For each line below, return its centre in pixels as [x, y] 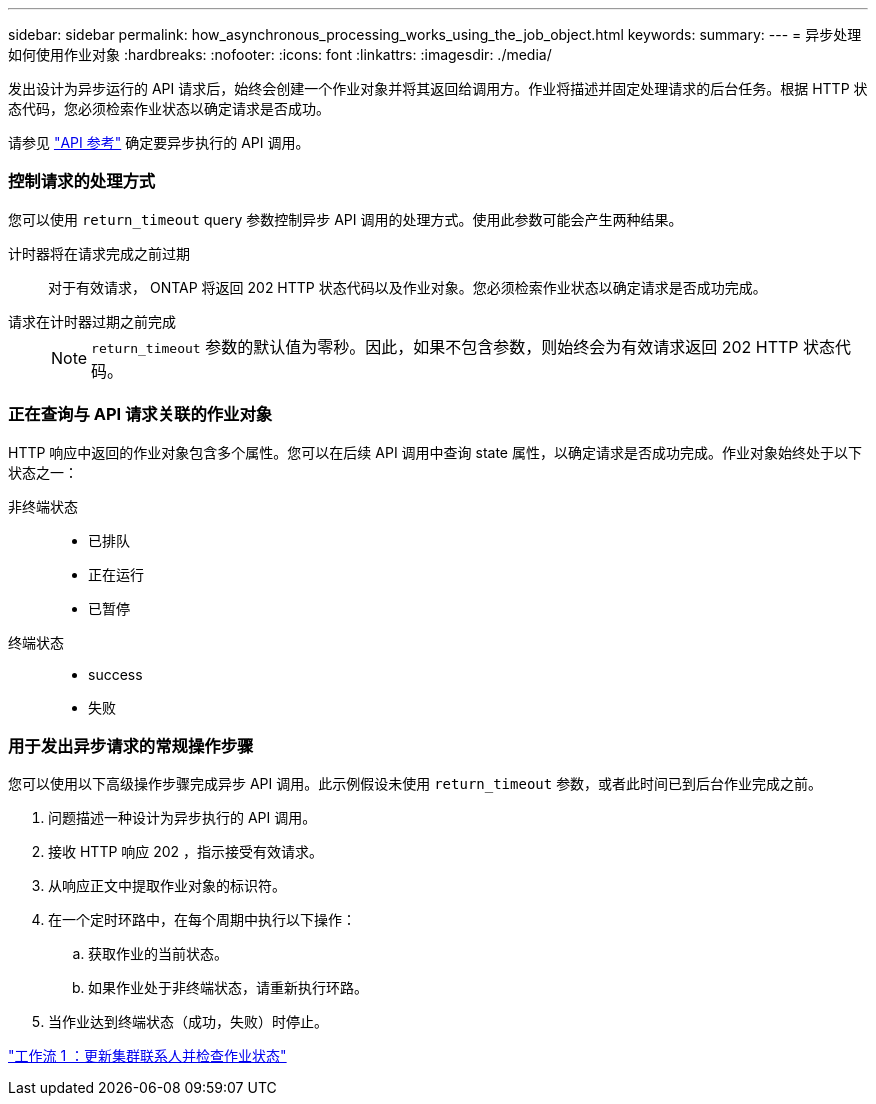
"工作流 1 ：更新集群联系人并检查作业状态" [147, 1056]
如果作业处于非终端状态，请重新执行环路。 [228, 988]
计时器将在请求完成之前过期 [99, 253]
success [115, 674]
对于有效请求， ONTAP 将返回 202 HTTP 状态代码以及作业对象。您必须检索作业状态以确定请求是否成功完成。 [407, 287]
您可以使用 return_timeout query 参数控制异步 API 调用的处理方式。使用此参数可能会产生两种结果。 [345, 219]
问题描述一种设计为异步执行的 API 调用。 [182, 818]
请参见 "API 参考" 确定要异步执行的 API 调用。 [159, 142]
